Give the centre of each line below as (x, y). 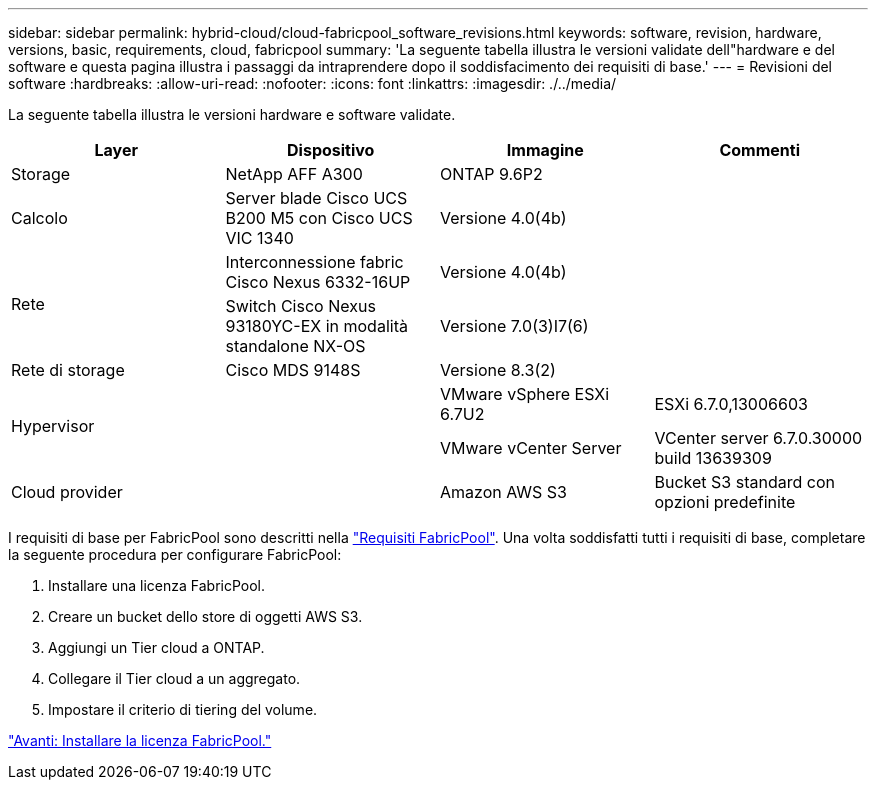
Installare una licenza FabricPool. (157, 585)
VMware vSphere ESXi (525, 394)
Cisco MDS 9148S (293, 370)
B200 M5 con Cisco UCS (319, 218)
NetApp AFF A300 (294, 174)
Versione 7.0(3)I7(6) (514, 326)
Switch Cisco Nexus (300, 306)
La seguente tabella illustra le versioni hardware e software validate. (232, 114)
